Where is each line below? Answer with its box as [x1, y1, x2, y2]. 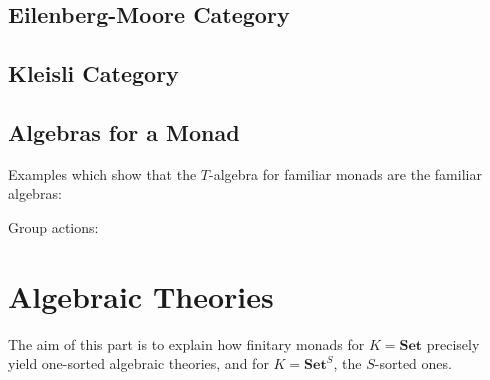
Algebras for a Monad [8, 116, 240, 147]
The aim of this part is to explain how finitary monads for [8, 333, 365, 354]
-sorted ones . [374, 353, 452, 374]
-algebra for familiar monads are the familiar [209, 163, 482, 184]
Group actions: [8, 216, 99, 237]
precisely [426, 333, 480, 354]
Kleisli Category [8, 58, 179, 89]
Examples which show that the [8, 163, 197, 184]
